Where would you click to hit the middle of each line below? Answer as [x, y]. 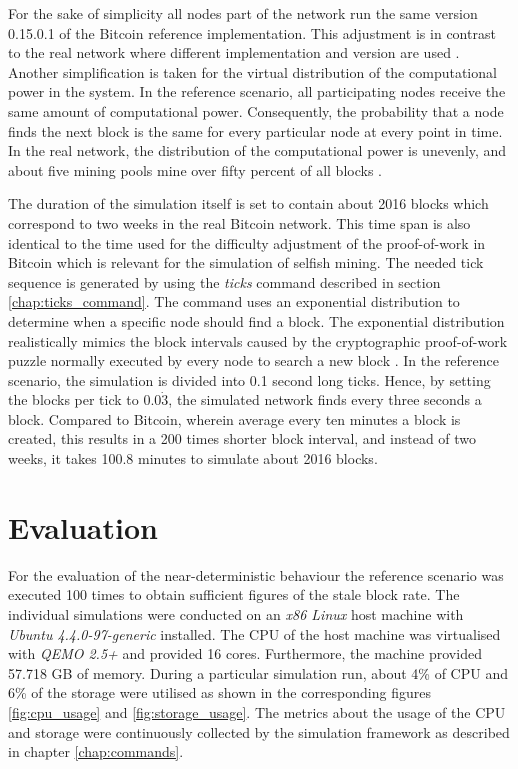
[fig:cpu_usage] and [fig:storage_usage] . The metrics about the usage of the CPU [257, 711]
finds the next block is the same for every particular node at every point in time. [255, 130]
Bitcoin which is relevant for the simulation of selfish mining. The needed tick [246, 262]
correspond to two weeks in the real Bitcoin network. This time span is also [239, 222]
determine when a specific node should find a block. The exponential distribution [256, 320]
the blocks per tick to [73, 399]
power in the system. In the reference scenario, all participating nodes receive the [257, 91]
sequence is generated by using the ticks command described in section [224, 281]
